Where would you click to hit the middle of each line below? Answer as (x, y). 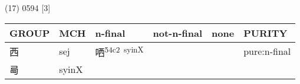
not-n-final (178, 33)
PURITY (266, 33)
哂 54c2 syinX (119, 51)
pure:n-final (267, 51)
